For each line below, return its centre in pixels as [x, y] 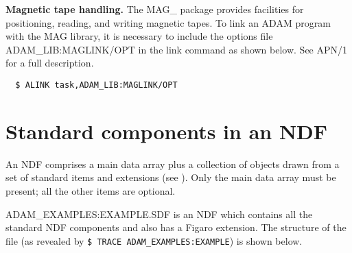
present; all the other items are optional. [91, 190]
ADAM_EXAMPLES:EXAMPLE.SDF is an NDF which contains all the [159, 214]
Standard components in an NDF [167, 131]
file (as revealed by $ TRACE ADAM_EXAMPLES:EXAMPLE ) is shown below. [154, 240]
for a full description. [50, 63]
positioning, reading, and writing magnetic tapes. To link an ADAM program [168, 22]
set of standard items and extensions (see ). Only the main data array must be [171, 177]
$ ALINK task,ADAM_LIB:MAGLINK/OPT [96, 85]
